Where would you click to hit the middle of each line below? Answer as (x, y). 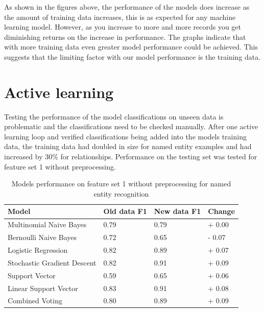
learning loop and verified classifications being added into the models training (125, 136)
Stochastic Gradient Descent (52, 262)
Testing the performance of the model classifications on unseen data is (114, 116)
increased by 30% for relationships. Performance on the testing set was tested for (131, 157)
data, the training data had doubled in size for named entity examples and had (128, 146)
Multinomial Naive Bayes (47, 224)
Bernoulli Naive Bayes (42, 237)
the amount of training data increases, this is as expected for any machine (120, 17)
